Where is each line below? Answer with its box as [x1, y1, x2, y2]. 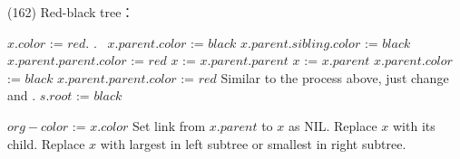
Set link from [132, 116, 206, 135]
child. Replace [7, 134, 85, 153]
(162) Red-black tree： [7, 3, 134, 21]
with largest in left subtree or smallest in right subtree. [100, 134, 406, 153]
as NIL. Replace [288, 116, 377, 135]
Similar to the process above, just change [220, 68, 449, 87]
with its [392, 116, 436, 135]
